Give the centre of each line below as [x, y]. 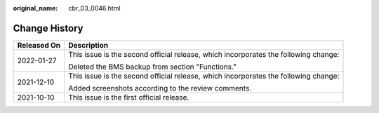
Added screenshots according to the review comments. [160, 88]
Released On [39, 45]
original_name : [35, 8]
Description [88, 45]
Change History [48, 28]
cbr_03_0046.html [94, 8]
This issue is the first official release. [129, 97]
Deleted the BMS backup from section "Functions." [152, 67]
